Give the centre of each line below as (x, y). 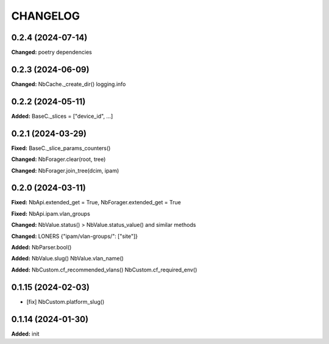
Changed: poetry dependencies (52, 52)
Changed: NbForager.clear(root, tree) (58, 159)
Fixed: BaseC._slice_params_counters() (61, 148)
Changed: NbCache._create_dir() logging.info (69, 84)
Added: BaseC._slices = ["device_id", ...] (62, 116)
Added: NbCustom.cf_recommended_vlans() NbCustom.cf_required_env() (104, 270)
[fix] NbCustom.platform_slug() (65, 301)
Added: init (25, 334)
